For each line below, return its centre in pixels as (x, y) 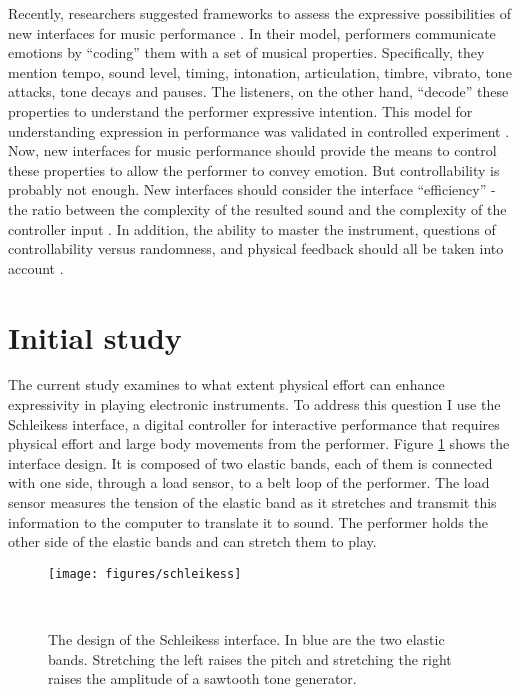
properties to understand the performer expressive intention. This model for (240, 110)
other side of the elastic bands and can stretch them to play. (192, 541)
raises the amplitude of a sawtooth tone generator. (202, 678)
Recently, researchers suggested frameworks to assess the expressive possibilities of (260, 13)
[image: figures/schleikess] (145, 573)
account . (36, 267)
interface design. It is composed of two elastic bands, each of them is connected (250, 462)
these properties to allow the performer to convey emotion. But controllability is (254, 169)
